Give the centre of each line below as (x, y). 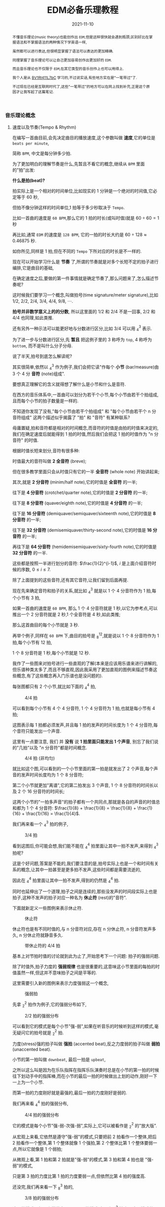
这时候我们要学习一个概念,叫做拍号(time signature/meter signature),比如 (85, 295)
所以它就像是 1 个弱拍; (40, 1149)
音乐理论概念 (20, 115)
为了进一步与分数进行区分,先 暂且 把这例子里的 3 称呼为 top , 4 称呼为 (82, 340)
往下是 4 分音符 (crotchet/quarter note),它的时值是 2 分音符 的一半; (80, 492)
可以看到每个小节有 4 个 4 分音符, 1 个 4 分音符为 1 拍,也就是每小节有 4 (83, 708)
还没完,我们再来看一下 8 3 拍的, (43, 1187)
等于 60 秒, (28, 197)
